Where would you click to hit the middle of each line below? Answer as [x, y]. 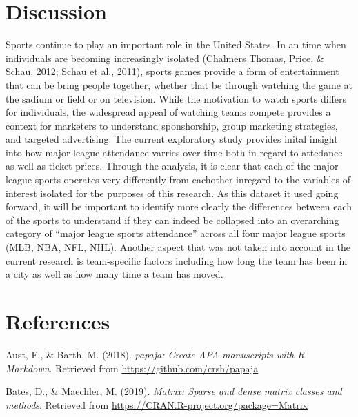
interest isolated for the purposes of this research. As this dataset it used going [172, 193]
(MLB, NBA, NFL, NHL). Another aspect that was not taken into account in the [178, 247]
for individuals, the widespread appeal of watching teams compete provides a [168, 112]
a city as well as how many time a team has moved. [115, 274]
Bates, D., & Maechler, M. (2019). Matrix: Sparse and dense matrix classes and [174, 391]
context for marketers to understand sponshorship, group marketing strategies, [172, 125]
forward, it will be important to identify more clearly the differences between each [179, 206]
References [58, 321]
